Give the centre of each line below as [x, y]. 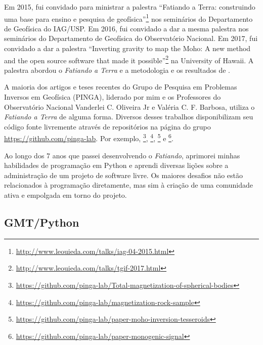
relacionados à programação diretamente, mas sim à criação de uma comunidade [128, 185]
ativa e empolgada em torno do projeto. [65, 195]
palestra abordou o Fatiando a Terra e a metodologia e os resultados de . [117, 70]
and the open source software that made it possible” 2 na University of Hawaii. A [129, 59]
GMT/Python [42, 222]
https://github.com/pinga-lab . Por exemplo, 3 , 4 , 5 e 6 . [89, 138]
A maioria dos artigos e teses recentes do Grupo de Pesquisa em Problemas [121, 87]
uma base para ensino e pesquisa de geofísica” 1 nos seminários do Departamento [128, 18]
